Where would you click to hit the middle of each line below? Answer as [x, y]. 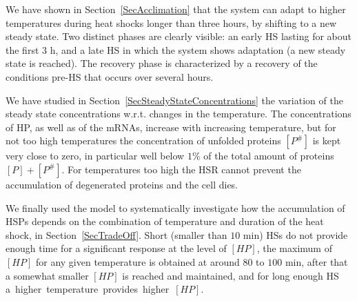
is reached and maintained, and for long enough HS [231, 275]
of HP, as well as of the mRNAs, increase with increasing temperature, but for [171, 127]
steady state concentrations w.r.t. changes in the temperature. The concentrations [178, 114]
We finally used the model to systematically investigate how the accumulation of [175, 207]
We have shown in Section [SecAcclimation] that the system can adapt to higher [176, 9]
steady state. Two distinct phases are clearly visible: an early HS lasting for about [178, 36]
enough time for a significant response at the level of [116, 248]
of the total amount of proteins [269, 156]
